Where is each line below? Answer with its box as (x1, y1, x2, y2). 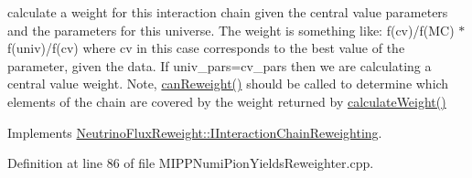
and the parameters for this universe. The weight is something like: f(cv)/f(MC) (7, 20, 455, 39)
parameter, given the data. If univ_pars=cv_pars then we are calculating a (7, 56, 432, 75)
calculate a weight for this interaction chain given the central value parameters (7, 3, 448, 21)
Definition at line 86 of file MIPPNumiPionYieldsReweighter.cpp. (7, 153, 374, 173)
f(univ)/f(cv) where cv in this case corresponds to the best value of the (7, 38, 405, 58)
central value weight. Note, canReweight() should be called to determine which (7, 74, 449, 93)
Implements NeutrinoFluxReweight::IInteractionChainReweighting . (7, 122, 382, 141)
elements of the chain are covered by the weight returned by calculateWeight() (7, 91, 446, 110)
